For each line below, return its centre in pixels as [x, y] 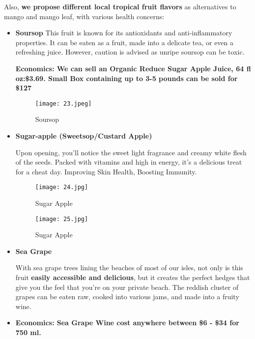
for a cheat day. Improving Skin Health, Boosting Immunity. [106, 171]
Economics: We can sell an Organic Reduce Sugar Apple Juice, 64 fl [133, 68]
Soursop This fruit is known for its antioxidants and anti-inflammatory [124, 33]
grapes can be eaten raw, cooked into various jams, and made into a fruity [127, 297]
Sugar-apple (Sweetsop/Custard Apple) [84, 136]
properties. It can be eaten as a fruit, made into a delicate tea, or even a [125, 42]
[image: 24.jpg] [62, 187]
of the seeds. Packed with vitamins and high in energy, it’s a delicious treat [129, 162]
